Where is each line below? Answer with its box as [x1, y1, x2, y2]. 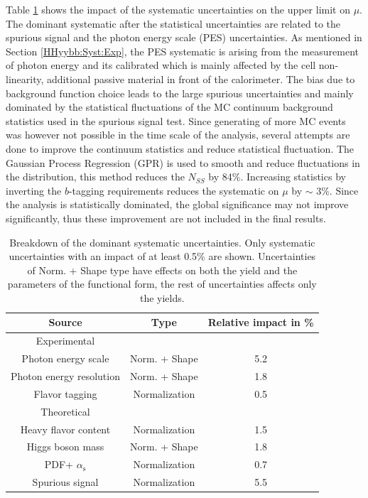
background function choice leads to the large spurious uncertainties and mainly [6, 85, 354, 100]
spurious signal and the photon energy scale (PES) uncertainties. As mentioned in [6, 30, 362, 45]
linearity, [6, 71, 44, 86]
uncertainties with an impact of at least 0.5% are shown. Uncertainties [9, 249, 316, 264]
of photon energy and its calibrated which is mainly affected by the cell [6, 58, 316, 72]
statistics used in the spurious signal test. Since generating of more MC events [6, 113, 346, 128]
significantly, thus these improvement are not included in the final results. [6, 210, 326, 225]
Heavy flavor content [20, 421, 111, 436]
